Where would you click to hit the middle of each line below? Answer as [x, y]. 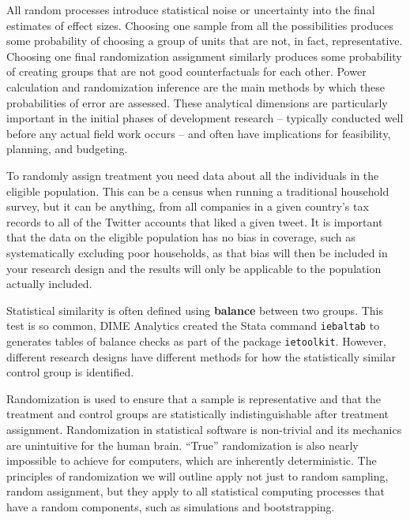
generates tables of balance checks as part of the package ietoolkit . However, [196, 340]
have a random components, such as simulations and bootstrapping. [171, 506]
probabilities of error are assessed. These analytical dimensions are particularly [197, 102]
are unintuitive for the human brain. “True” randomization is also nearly [182, 445]
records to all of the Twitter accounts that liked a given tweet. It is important [195, 221]
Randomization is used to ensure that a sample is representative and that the [194, 398]
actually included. [49, 284]
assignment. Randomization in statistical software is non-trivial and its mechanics [204, 429]
